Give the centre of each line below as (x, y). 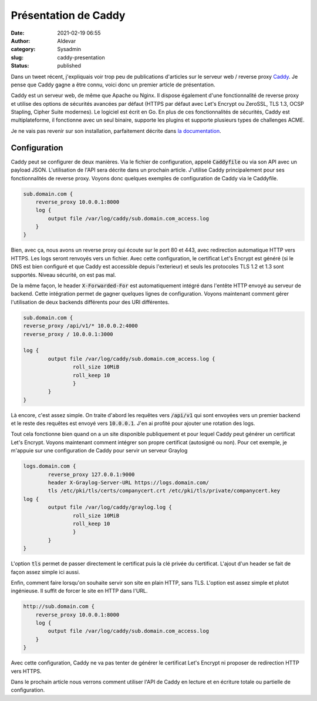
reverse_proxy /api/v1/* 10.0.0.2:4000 (80, 326)
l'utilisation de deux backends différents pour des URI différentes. (90, 302)
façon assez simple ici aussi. (45, 572)
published (69, 66)
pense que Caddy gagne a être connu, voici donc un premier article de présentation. (113, 85)
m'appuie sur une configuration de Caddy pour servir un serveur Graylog (99, 451)
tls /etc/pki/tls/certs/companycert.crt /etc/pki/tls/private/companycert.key (164, 491)
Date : (18, 33)
